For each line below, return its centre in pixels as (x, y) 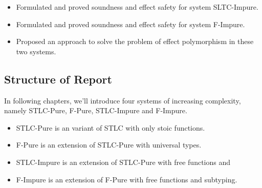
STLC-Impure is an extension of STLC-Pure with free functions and (123, 162)
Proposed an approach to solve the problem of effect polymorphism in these (135, 41)
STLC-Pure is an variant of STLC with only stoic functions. (111, 127)
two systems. (36, 51)
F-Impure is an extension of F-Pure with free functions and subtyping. (127, 179)
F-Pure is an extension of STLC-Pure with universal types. (109, 145)
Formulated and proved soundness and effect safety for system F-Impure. (130, 24)
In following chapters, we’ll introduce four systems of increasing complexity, (123, 100)
